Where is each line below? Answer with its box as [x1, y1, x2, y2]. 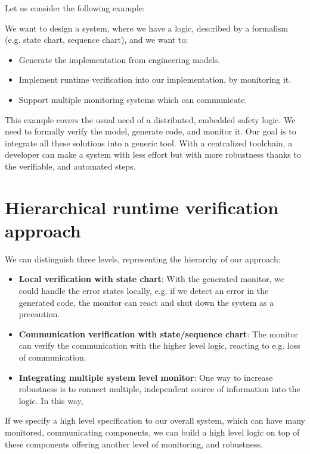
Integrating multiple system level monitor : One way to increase [18, 371, 273, 383]
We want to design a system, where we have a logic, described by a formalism [5, 21, 289, 34]
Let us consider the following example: [5, 2, 145, 14]
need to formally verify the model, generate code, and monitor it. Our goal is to [5, 125, 296, 137]
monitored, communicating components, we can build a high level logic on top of [5, 425, 300, 438]
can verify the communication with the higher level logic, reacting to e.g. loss [18, 339, 300, 352]
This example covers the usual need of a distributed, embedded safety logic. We [5, 113, 296, 126]
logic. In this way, [18, 394, 83, 406]
